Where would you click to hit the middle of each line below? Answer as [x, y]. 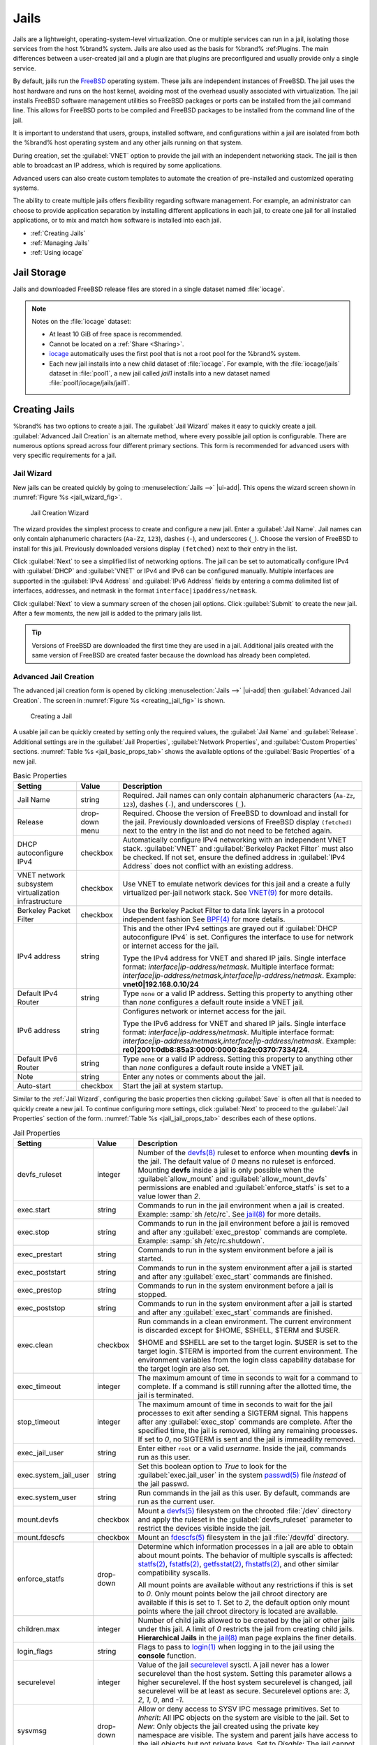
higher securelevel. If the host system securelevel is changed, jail [245, 1682]
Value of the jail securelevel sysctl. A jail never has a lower [234, 1665]
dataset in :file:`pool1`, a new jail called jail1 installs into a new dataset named [160, 373]
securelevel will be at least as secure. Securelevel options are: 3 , [244, 1691]
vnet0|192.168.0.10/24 [161, 984]
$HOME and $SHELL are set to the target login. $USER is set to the [248, 1342]
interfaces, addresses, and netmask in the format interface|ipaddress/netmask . [135, 591]
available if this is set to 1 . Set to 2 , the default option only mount [244, 1602]
